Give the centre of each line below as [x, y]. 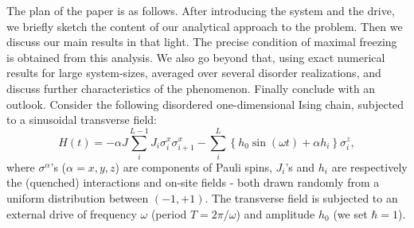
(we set [350, 213]
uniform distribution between [78, 198]
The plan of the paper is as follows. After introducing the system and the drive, [201, 10]
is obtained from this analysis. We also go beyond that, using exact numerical [196, 57]
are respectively [369, 166]
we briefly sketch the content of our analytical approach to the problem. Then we [205, 26]
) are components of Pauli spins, [193, 166]
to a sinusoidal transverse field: [82, 120]
